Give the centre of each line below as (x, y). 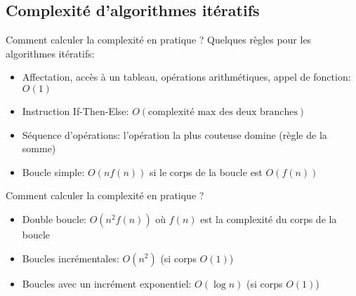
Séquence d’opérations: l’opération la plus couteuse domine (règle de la (174, 134)
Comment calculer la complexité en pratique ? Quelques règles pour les (159, 40)
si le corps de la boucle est (206, 171)
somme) (39, 148)
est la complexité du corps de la (269, 218)
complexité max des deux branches (223, 112)
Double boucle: (54, 218)
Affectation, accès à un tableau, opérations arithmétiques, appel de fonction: (186, 77)
